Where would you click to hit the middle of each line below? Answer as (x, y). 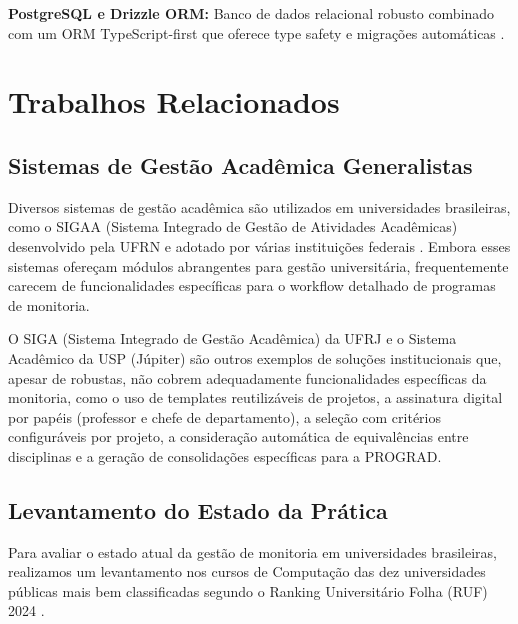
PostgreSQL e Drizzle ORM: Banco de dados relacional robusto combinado (251, 13)
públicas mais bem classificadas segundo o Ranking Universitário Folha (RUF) (248, 590)
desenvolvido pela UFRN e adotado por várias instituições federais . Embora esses (259, 245)
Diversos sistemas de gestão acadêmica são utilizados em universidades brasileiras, (259, 206)
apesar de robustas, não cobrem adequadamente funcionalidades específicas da (247, 377)
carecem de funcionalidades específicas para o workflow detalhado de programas (252, 285)
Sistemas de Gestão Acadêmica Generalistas (240, 164)
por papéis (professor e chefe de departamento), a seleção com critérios (225, 416)
